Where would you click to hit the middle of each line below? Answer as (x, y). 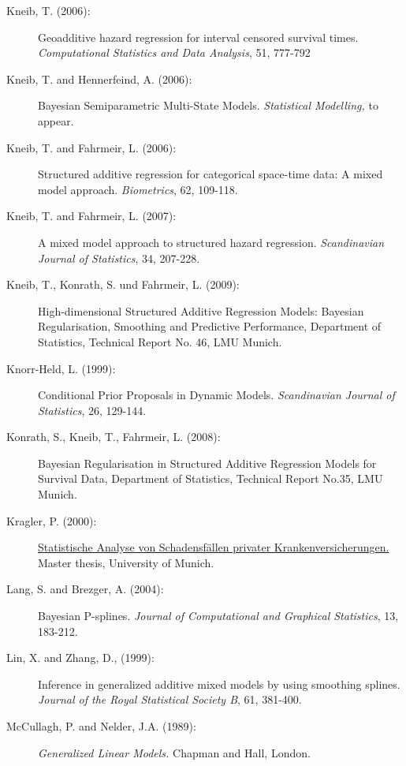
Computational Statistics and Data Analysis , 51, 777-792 (174, 52)
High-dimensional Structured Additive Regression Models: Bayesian (201, 310)
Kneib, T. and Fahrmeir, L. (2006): (91, 147)
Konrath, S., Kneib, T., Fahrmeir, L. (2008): (114, 437)
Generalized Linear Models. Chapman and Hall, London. (174, 752)
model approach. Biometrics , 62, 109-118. (138, 189)
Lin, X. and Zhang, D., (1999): (80, 658)
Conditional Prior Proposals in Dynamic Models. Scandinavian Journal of (216, 395)
